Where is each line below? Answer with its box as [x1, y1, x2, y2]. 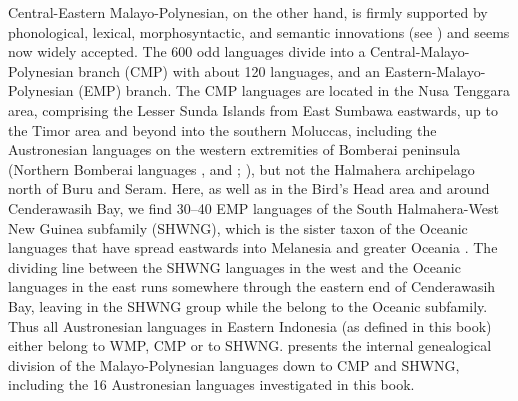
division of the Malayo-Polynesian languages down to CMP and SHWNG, [8, 354, 460, 375]
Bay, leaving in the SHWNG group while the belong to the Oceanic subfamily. [8, 295, 488, 316]
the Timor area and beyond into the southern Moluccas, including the [8, 119, 437, 140]
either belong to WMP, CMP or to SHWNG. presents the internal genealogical [8, 335, 492, 356]
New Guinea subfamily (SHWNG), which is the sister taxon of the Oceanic [8, 217, 468, 238]
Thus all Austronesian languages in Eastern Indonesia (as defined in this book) [8, 315, 492, 336]
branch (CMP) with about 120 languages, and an [78, 60, 381, 81]
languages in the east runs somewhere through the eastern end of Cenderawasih [8, 276, 496, 297]
